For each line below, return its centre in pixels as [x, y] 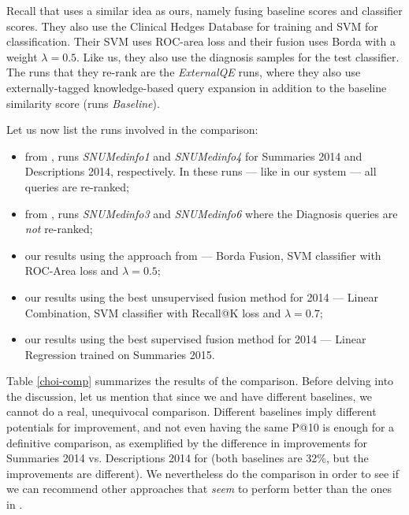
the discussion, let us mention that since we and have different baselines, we [190, 396]
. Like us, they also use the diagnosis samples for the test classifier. [238, 56]
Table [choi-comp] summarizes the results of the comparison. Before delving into [200, 381]
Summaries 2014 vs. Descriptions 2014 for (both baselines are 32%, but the [188, 458]
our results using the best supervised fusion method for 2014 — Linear [195, 339]
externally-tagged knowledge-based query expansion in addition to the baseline [197, 87]
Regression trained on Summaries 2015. [120, 354]
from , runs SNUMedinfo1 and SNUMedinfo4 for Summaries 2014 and [193, 156]
